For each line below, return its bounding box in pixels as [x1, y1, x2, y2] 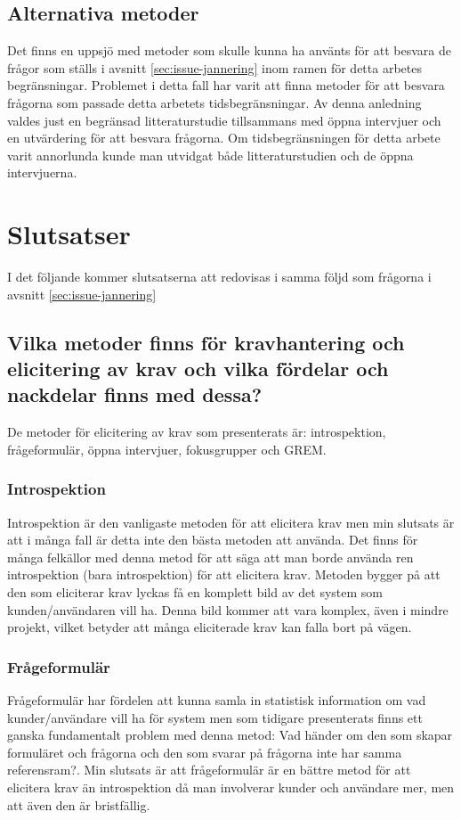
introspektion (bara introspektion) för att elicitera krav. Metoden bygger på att [7, 565, 441, 584]
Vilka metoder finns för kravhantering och [7, 328, 405, 356]
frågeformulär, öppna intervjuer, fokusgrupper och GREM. [7, 439, 327, 458]
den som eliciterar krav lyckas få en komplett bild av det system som [7, 583, 384, 602]
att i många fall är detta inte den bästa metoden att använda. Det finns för [7, 530, 418, 549]
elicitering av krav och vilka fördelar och [7, 355, 389, 382]
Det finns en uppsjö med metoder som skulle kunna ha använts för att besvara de [7, 41, 451, 60]
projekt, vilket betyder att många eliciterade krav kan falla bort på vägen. [7, 618, 412, 636]
